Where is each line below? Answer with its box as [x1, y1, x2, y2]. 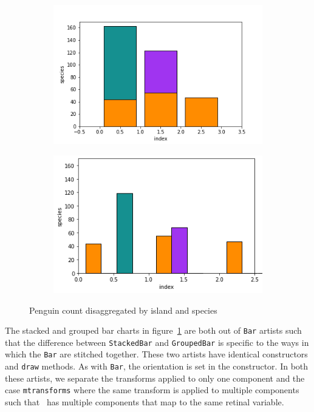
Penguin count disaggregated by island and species [29, 303, 217, 316]
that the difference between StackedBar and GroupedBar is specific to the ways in [5, 336, 309, 348]
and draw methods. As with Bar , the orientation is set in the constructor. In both [5, 360, 309, 373]
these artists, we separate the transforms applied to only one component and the [5, 371, 305, 384]
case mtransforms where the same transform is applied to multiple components [5, 383, 299, 396]
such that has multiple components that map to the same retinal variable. [5, 396, 284, 408]
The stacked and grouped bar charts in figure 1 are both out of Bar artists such [5, 324, 302, 337]
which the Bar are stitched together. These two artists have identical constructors [5, 348, 308, 360]
